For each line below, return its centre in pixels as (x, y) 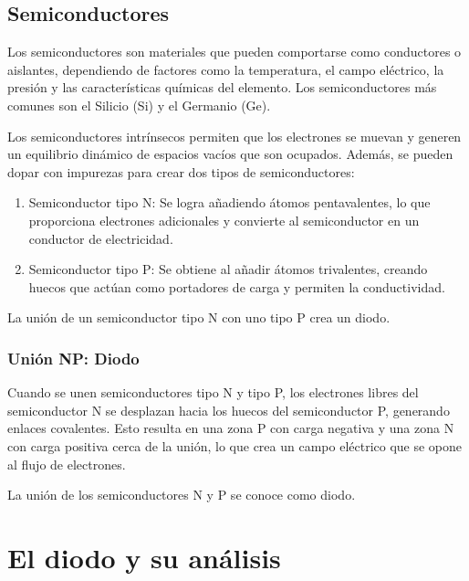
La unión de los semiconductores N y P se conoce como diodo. (182, 495)
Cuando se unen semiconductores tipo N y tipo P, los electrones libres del (213, 392)
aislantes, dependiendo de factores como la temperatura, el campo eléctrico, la (226, 69)
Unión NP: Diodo (73, 358)
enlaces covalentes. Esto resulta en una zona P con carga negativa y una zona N (231, 428)
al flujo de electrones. (67, 464)
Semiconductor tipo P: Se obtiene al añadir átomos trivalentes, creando (228, 269)
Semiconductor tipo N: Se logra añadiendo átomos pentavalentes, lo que (229, 202)
